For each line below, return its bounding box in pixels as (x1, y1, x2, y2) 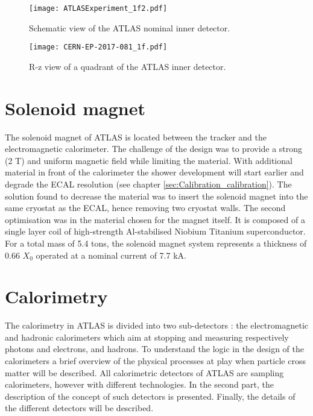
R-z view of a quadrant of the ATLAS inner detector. (29, 60, 226, 72)
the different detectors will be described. (5, 402, 154, 414)
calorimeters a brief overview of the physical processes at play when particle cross (5, 355, 306, 367)
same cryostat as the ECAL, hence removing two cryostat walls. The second (5, 201, 286, 214)
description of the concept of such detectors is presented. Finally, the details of (5, 389, 296, 402)
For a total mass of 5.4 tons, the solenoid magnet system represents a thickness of (5, 236, 307, 249)
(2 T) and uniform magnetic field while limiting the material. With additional (5, 154, 292, 166)
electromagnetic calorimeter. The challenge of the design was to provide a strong (5, 142, 303, 155)
